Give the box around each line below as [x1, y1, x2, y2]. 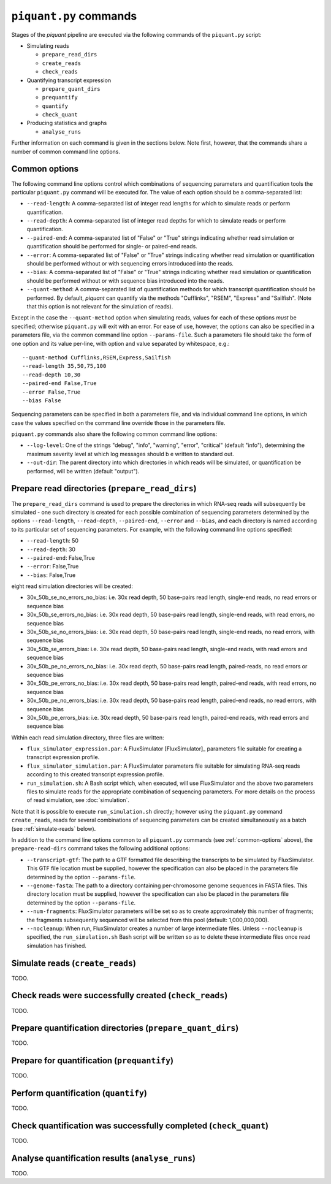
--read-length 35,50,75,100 [22, 362, 107, 370]
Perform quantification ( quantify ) [11, 1088, 147, 1099]
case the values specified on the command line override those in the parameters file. [11, 419, 226, 426]
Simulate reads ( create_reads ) [11, 958, 137, 968]
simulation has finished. [26, 942, 87, 949]
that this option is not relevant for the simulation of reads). [26, 303, 173, 310]
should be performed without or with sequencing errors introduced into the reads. [26, 260, 234, 267]
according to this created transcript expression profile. [26, 771, 165, 778]
